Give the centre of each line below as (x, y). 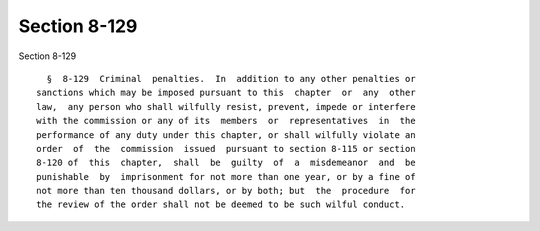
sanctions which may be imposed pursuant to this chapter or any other (226, 93)
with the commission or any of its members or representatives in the (226, 121)
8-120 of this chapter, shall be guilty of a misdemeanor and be (226, 163)
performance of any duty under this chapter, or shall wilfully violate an (226, 134)
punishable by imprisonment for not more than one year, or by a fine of (226, 176)
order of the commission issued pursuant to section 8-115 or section (226, 148)
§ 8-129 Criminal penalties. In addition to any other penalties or (231, 78)
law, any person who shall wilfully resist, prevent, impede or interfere (226, 106)
